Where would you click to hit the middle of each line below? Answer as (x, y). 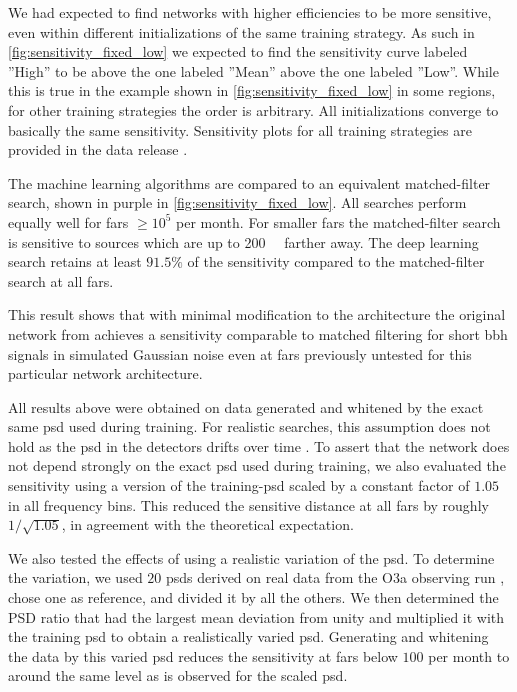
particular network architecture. (105, 373)
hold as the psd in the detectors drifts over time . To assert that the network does (259, 445)
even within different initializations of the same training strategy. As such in (241, 31)
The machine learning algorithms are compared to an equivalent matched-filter (249, 182)
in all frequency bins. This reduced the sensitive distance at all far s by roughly (248, 504)
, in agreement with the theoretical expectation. (207, 524)
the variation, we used (75, 577)
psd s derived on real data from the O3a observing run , (335, 577)
